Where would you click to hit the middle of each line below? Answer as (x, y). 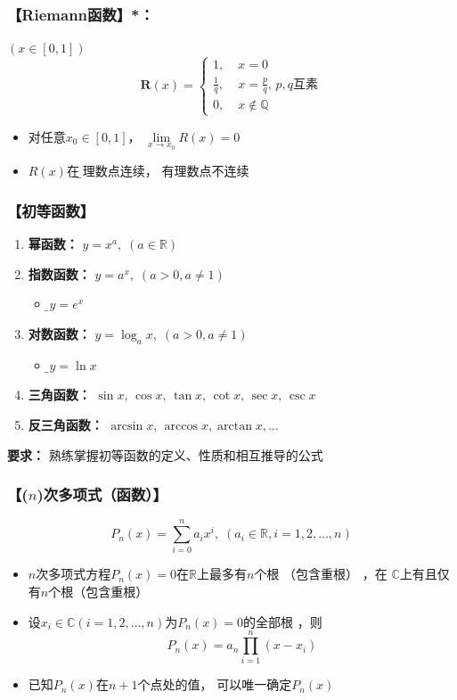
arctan (235, 426)
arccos (181, 426)
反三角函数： (65, 424)
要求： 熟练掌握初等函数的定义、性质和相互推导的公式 (165, 454)
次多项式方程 (73, 574)
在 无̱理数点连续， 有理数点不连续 (158, 171)
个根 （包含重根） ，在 (321, 574)
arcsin (127, 426)
